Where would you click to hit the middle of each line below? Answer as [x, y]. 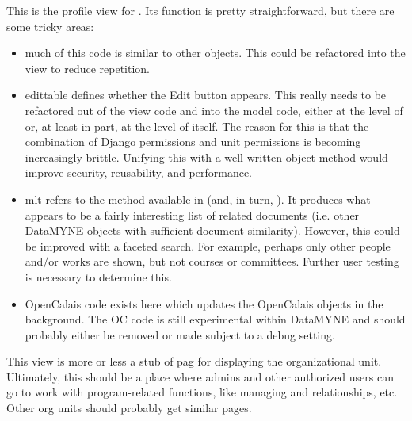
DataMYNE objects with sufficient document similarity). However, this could [212, 230]
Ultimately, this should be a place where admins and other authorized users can [200, 376]
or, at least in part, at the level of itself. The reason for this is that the [197, 126]
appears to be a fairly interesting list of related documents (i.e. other [192, 214]
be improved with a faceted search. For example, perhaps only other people [208, 245]
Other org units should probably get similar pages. [129, 408]
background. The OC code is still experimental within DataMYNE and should [215, 319]
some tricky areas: [50, 26]
